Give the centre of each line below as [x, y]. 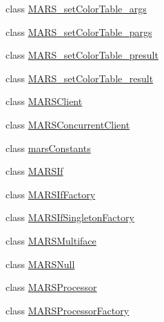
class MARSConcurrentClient [68, 124]
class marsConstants [48, 148]
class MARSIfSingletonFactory [70, 217]
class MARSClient [44, 101]
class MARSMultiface [51, 240]
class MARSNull [40, 264]
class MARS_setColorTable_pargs [79, 31]
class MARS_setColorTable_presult [82, 55]
